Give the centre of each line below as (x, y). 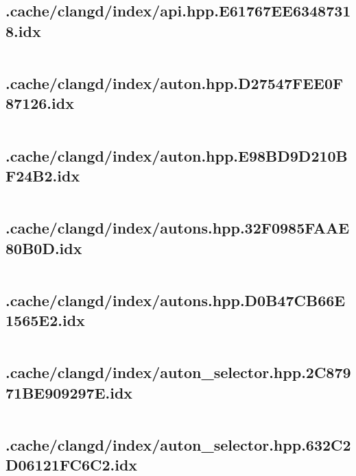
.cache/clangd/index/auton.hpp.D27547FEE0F (175, 83)
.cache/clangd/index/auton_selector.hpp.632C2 (178, 444)
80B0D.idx (44, 248)
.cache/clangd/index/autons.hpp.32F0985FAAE (178, 228)
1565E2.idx (45, 320)
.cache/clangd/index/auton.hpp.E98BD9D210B (177, 155)
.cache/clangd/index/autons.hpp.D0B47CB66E (176, 300)
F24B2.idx (43, 175)
